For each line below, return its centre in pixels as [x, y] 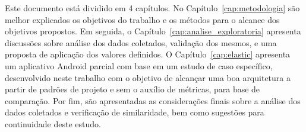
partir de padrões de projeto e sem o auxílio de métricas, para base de [133, 89]
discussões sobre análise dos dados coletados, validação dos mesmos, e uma [141, 42]
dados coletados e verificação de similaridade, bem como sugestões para [135, 112]
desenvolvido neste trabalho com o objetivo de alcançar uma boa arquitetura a [148, 77]
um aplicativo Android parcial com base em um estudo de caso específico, [139, 65]
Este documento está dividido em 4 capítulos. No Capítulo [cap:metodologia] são [152, 8]
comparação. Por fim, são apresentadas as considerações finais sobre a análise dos [153, 100]
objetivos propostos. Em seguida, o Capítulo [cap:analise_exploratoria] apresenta [153, 31]
